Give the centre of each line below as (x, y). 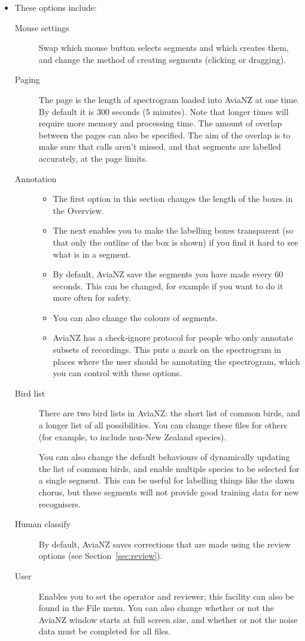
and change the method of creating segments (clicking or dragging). (162, 59)
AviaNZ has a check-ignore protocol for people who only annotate (173, 338)
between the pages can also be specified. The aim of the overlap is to (164, 134)
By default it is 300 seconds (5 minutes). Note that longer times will (164, 111)
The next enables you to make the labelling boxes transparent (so (173, 230)
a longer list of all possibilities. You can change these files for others (163, 425)
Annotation (36, 178)
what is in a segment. (92, 254)
